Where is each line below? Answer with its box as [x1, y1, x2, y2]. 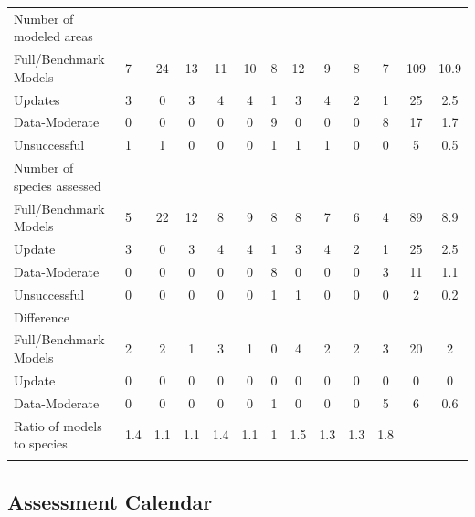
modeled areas [14, 26, 93, 46]
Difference [14, 307, 69, 326]
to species [14, 434, 68, 453]
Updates [14, 90, 60, 109]
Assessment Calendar [7, 487, 213, 515]
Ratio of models [14, 416, 102, 435]
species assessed [14, 175, 101, 195]
